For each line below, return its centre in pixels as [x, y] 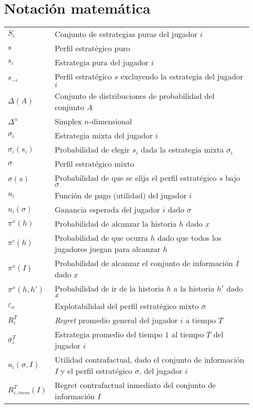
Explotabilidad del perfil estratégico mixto [127, 306]
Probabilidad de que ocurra [101, 238]
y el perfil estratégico [96, 371]
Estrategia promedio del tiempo [108, 334]
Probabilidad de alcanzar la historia [116, 224]
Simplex [68, 121]
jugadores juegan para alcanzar [108, 249]
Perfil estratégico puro [92, 48]
